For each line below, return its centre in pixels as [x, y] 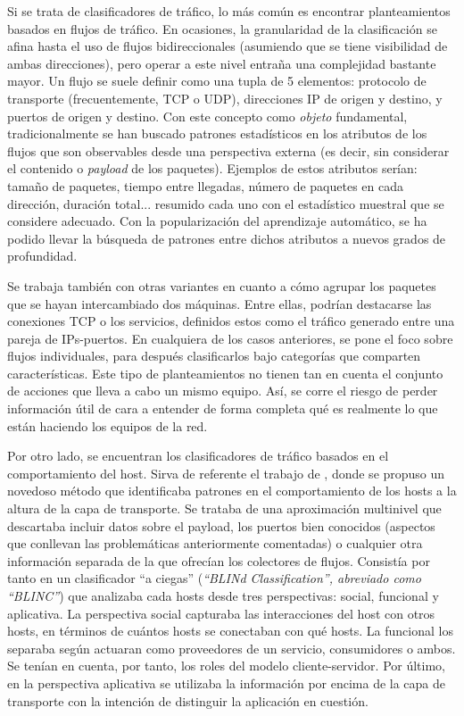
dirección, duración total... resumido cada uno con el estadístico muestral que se [226, 203]
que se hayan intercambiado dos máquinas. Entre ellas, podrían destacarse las [220, 303]
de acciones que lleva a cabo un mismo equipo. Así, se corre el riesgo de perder [223, 391]
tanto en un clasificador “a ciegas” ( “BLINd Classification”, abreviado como [214, 578]
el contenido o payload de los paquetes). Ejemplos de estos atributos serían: [212, 168]
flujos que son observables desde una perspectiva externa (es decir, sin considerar [228, 150]
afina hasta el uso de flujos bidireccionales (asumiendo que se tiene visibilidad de [228, 46]
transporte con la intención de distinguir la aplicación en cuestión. [188, 700]
